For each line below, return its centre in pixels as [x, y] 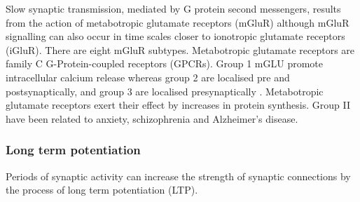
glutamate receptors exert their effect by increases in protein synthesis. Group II [178, 105]
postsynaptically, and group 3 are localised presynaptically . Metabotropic [165, 91]
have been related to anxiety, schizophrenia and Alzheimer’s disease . [152, 118]
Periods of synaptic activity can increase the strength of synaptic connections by [178, 176]
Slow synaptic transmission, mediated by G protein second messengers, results [173, 8]
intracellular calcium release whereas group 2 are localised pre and [148, 77]
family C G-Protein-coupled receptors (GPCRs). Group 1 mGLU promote [165, 63]
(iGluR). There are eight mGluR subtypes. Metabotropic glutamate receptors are [180, 49]
